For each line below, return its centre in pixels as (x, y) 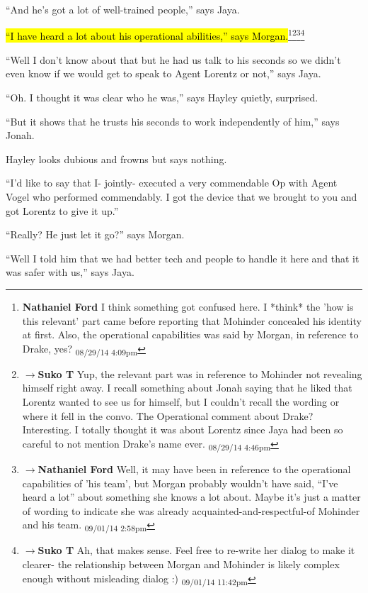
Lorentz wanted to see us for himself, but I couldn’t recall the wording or (181, 402)
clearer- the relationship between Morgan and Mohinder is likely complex (181, 564)
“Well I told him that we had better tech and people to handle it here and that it (183, 258)
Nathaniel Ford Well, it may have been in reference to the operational (194, 469)
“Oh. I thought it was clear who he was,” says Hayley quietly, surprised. (162, 98)
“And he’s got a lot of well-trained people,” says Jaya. (123, 9)
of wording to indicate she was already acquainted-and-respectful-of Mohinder (191, 510)
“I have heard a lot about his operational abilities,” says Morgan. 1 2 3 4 (155, 35)
